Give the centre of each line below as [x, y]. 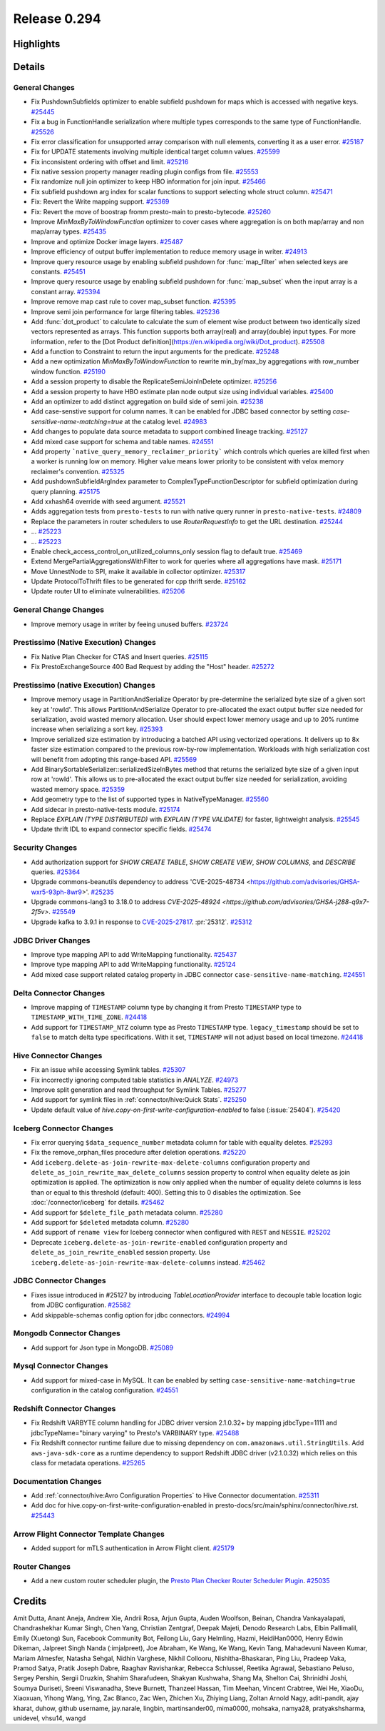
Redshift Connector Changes [65, 1408]
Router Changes [42, 1566]
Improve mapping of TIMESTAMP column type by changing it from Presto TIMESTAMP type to [166, 1007]
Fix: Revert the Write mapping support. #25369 [100, 202]
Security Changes [45, 848]
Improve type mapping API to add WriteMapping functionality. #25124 [133, 965]
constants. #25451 [58, 271]
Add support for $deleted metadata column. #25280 [110, 1223]
